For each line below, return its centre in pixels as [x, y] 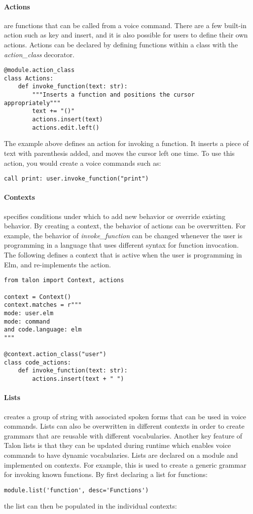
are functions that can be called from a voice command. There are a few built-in [125, 25]
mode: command [27, 321]
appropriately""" [32, 103]
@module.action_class [39, 70]
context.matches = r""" [43, 305]
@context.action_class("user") [55, 354]
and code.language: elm [43, 330]
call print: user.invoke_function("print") [76, 179]
